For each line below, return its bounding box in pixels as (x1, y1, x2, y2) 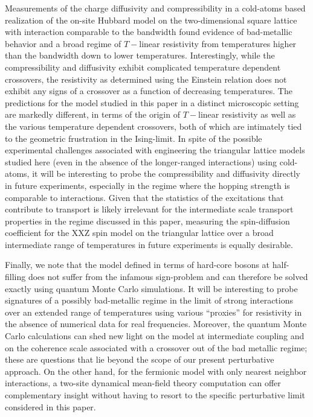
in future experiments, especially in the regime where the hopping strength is (5, 179, 290, 191)
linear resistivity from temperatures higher (139, 37, 297, 49)
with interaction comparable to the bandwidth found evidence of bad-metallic (5, 25, 292, 38)
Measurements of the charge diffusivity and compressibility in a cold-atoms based (5, 2, 306, 14)
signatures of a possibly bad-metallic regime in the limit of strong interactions (5, 294, 294, 307)
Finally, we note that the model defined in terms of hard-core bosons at (5, 258, 270, 271)
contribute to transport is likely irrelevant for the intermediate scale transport (5, 203, 294, 215)
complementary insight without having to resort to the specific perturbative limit (5, 389, 306, 401)
